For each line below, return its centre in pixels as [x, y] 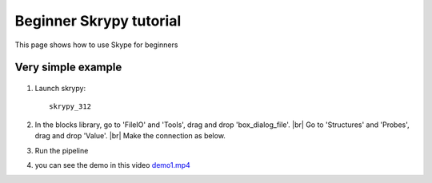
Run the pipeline [62, 150]
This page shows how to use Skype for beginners [96, 45]
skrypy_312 [70, 107]
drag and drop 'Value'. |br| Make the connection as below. [130, 136]
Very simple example [68, 68]
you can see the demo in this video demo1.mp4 [113, 165]
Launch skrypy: [60, 88]
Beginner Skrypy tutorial [98, 21]
